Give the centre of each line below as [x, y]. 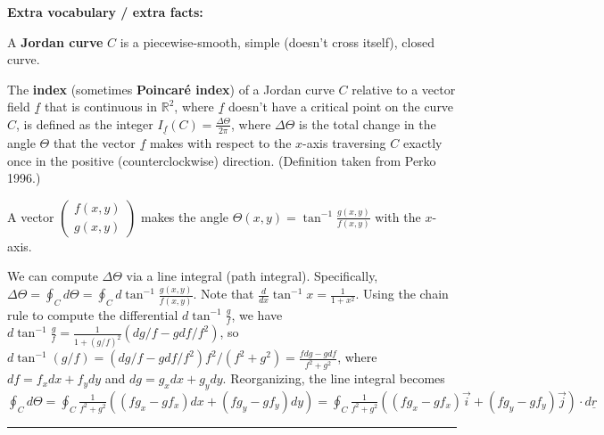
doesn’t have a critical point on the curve [341, 107]
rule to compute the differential [93, 314]
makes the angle [185, 216]
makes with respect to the [220, 142]
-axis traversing [344, 142]
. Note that [223, 294]
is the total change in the [368, 123]
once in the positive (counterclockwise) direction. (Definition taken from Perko [222, 160]
